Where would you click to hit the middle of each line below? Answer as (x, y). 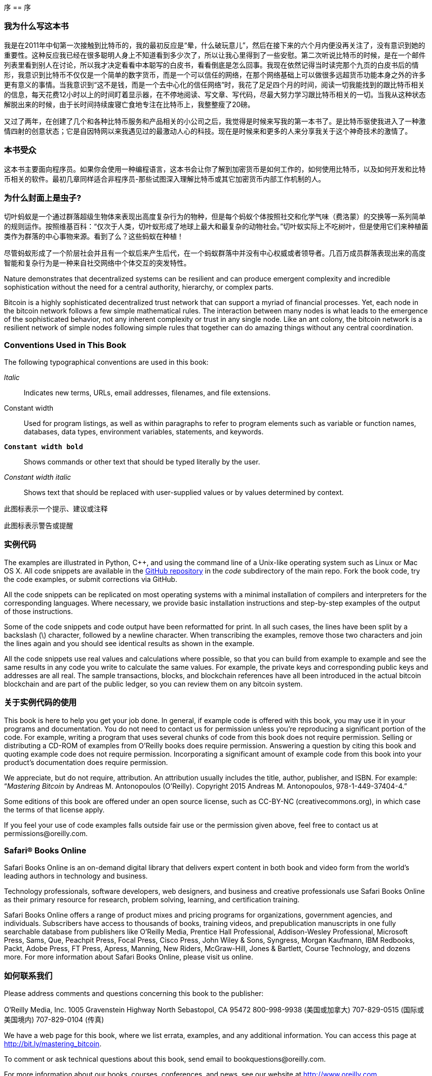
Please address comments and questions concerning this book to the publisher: (134, 993)
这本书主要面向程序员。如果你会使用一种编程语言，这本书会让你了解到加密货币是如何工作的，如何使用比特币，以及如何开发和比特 (215, 169)
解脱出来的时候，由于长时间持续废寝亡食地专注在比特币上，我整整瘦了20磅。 (129, 104)
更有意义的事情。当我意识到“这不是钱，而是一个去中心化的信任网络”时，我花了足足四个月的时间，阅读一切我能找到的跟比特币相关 (215, 84)
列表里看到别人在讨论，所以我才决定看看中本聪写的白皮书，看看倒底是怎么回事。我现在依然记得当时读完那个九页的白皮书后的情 (211, 65)
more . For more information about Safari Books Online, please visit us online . (129, 957)
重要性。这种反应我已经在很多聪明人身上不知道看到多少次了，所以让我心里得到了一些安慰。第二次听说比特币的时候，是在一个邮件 (215, 55)
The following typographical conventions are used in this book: (106, 362)
